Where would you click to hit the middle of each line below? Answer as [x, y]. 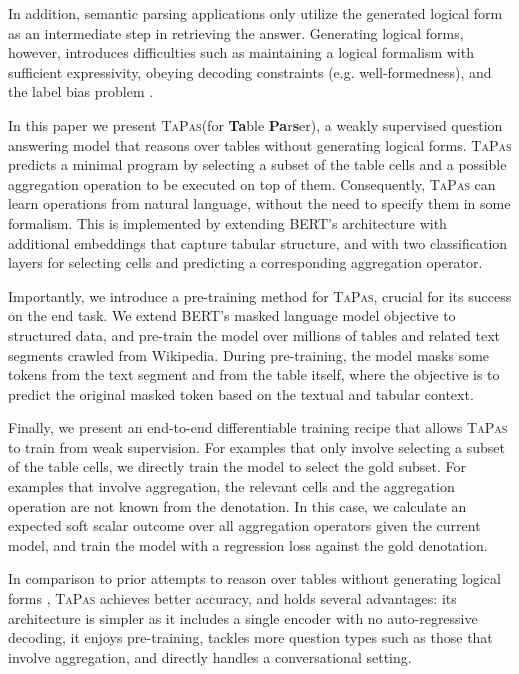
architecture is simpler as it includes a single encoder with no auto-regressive [243, 617]
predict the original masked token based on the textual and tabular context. [241, 393]
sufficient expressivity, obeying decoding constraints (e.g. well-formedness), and [250, 71]
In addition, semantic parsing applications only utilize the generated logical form [255, 13]
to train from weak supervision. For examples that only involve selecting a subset [257, 446]
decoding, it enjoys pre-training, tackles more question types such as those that [250, 637]
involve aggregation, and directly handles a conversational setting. [210, 656]
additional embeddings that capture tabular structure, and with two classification [258, 242]
